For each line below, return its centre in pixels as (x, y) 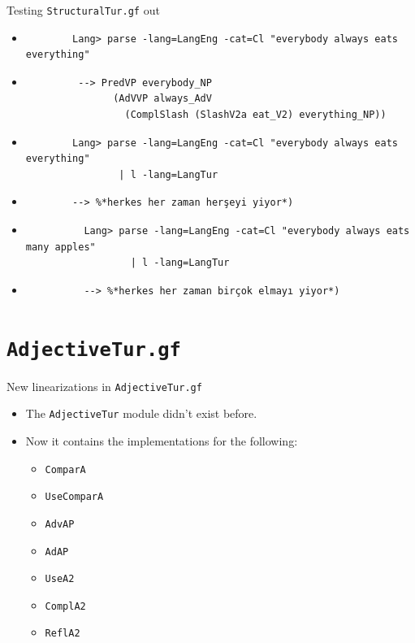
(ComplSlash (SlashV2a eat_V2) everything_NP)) (255, 115)
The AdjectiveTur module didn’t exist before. (141, 413)
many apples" (61, 247)
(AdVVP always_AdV (162, 99)
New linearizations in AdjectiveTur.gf (104, 386)
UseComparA (74, 497)
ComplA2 (65, 606)
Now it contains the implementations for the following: (162, 440)
